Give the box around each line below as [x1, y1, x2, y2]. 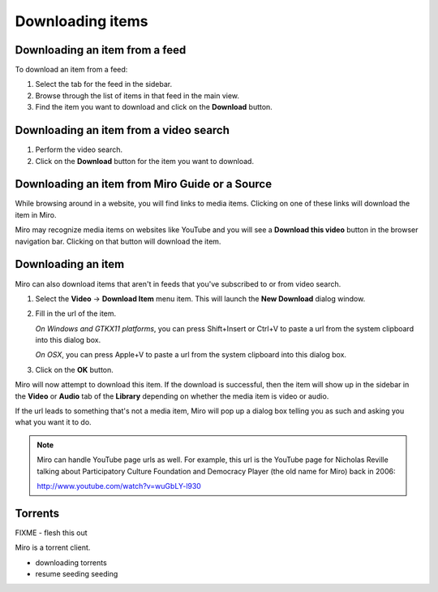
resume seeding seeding [35, 569, 118, 579]
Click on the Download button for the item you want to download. [35, 156, 255, 166]
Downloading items [15, 12, 149, 30]
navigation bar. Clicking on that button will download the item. [15, 236, 221, 246]
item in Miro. [15, 210, 57, 219]
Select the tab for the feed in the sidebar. [35, 80, 173, 89]
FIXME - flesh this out [15, 528, 88, 538]
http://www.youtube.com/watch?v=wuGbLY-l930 [36, 481, 202, 490]
